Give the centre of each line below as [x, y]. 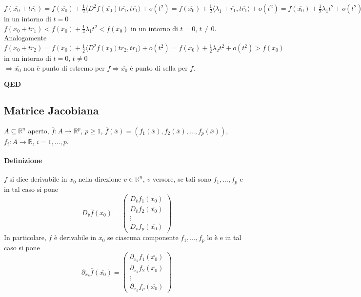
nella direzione [100, 179]
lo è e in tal [224, 237]
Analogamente [25, 38]
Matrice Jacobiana [51, 110]
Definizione [23, 160]
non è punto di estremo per [64, 67]
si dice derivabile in [38, 179]
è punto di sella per [159, 67]
